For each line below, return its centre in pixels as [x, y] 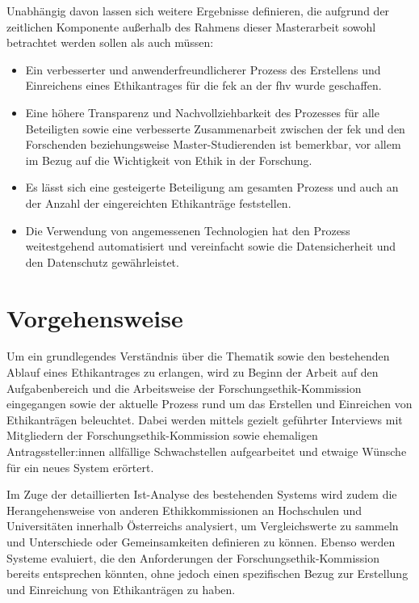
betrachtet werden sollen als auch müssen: [110, 42]
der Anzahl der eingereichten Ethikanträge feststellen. [158, 202]
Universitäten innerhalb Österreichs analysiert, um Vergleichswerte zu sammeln [203, 526]
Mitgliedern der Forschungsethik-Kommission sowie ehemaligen [162, 435]
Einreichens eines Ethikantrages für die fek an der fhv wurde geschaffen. [203, 85]
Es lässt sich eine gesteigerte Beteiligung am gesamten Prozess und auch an [212, 187]
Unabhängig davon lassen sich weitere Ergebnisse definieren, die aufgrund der [198, 11]
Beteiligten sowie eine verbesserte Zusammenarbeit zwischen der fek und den [215, 128]
